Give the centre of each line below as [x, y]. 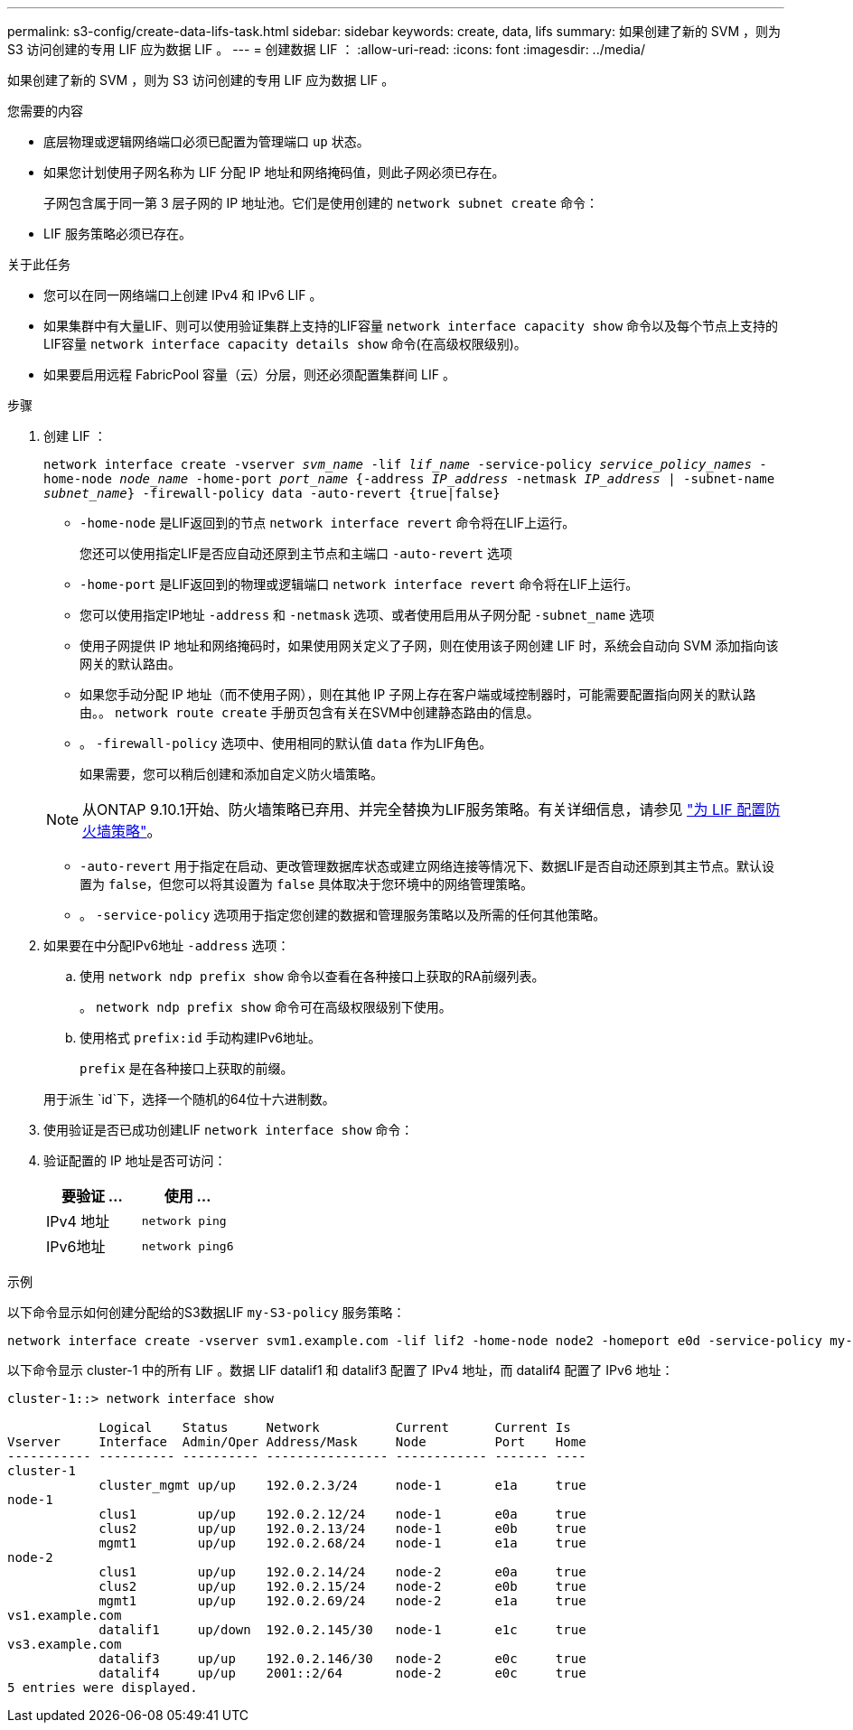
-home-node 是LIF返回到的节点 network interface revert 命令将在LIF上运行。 [328, 523]
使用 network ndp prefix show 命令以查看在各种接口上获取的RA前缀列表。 [312, 976]
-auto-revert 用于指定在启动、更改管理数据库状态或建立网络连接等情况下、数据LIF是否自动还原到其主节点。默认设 [427, 866]
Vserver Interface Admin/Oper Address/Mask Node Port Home [297, 1442]
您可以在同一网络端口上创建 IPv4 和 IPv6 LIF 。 [183, 295]
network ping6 [187, 1246]
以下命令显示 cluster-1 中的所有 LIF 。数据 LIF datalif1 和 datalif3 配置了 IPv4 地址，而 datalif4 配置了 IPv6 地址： [341, 1370]
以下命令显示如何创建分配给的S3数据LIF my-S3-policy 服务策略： [206, 1312]
